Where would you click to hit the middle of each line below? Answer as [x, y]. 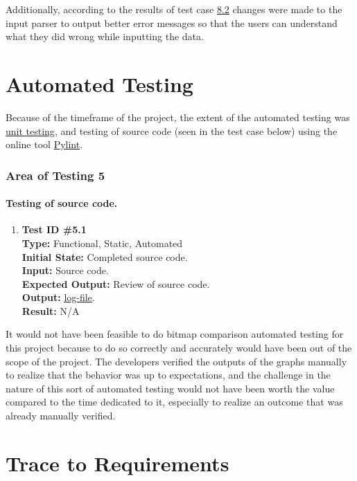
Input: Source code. [65, 270]
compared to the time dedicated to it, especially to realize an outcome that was [174, 402]
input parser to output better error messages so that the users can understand [172, 22]
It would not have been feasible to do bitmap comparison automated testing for [175, 334]
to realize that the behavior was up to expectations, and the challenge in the [168, 375]
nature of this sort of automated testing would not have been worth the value [170, 388]
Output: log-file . [58, 297]
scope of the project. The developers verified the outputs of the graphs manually [176, 361]
